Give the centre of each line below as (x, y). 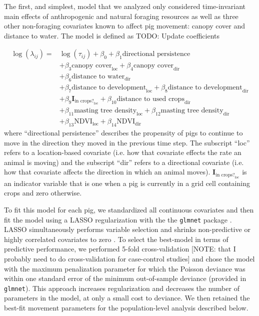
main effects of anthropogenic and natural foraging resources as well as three (121, 16)
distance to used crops (150, 99)
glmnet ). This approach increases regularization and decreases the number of (122, 288)
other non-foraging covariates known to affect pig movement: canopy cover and (125, 26)
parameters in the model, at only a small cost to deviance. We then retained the (127, 298)
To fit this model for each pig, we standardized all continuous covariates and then (129, 209)
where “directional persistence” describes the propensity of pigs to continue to (123, 132)
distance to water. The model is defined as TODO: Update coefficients (112, 35)
